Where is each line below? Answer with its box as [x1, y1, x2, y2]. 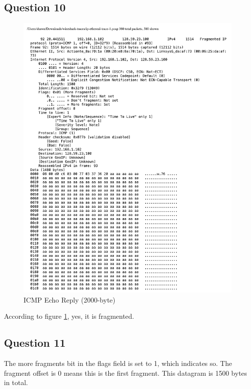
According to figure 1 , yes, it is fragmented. [4, 311, 134, 321]
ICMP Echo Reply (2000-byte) [24, 294, 116, 305]
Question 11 [4, 335, 66, 350]
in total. [4, 377, 28, 388]
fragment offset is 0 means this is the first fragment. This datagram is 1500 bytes [4, 367, 247, 378]
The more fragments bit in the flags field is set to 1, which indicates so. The [4, 358, 232, 368]
